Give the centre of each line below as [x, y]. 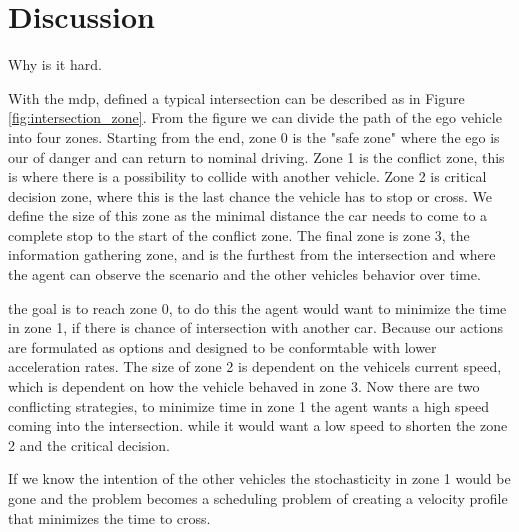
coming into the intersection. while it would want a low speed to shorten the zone [258, 425]
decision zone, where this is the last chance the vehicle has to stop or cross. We [250, 195]
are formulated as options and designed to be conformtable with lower [222, 346]
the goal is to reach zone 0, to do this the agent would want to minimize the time [257, 307]
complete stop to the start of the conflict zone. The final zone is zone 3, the [239, 234]
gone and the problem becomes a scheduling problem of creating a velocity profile [258, 498]
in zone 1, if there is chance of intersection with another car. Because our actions [255, 327]
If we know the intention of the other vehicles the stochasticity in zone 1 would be [259, 478]
